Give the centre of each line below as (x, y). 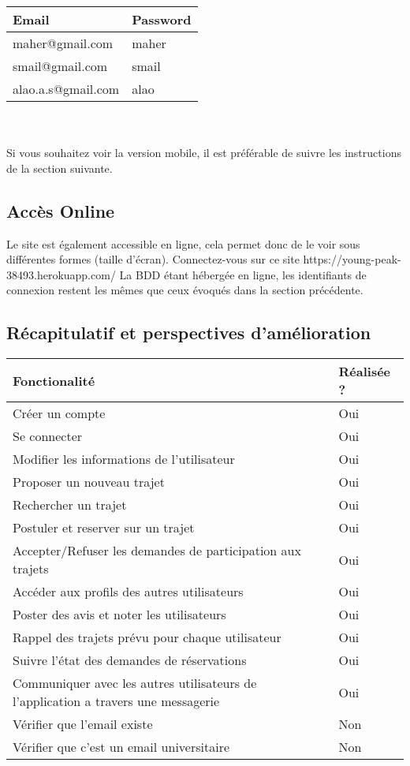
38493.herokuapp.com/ (61, 274)
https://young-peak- (352, 259)
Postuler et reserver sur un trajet (104, 528)
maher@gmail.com (63, 43)
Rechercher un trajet (70, 505)
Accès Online (61, 210)
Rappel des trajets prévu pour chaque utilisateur (147, 637)
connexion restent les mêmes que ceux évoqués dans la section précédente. (185, 290)
